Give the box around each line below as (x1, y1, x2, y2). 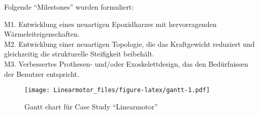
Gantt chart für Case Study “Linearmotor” (24, 101, 158, 111)
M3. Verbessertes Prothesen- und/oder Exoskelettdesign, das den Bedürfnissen (4, 58, 248, 69)
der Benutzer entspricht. (4, 68, 79, 79)
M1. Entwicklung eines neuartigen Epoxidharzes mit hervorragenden (4, 18, 217, 29)
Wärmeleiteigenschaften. (4, 28, 80, 39)
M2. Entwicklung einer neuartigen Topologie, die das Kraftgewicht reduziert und (4, 38, 255, 49)
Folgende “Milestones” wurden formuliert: (4, 2, 134, 12)
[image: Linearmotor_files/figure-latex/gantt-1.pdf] (24, 87, 210, 94)
